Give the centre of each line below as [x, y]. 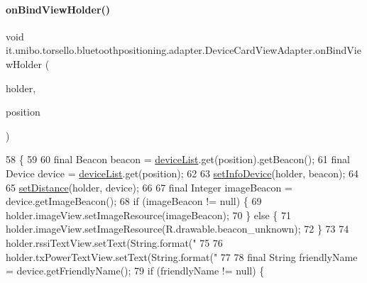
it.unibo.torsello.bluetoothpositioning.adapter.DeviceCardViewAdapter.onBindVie [183, 50]
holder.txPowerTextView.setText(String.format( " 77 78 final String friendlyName [182, 256]
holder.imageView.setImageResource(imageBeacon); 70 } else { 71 [148, 215]
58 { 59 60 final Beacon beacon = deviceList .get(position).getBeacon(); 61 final [178, 159]
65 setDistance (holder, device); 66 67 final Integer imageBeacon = [149, 187]
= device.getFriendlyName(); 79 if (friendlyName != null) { [135, 271]
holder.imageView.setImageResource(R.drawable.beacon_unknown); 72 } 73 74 [177, 229]
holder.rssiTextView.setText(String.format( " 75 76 [114, 242]
